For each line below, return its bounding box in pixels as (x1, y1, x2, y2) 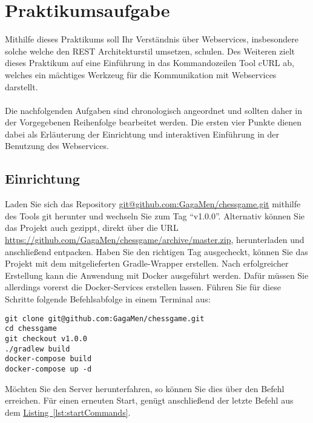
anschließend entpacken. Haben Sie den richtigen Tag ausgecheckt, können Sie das (5, 245, 308, 258)
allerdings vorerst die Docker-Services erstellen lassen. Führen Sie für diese (5, 281, 281, 293)
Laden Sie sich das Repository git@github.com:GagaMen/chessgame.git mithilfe (5, 198, 301, 210)
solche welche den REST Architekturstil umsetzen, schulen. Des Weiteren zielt (5, 44, 295, 57)
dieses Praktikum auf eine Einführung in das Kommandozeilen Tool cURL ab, (5, 56, 294, 69)
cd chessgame (5, 324, 57, 333)
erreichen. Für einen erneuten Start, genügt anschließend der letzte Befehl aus (5, 394, 294, 407)
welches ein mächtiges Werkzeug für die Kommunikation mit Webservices (5, 68, 277, 81)
